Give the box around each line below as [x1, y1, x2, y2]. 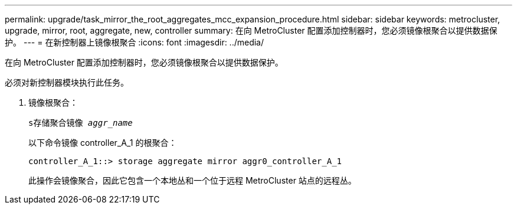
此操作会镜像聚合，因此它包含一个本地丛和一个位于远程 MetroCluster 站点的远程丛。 [28, 175, 356, 185]
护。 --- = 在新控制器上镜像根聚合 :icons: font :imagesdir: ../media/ [5, 37, 264, 47]
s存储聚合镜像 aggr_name [28, 118, 133, 128]
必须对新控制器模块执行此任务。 [5, 77, 129, 87]
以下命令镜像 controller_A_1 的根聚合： [28, 138, 177, 148]
